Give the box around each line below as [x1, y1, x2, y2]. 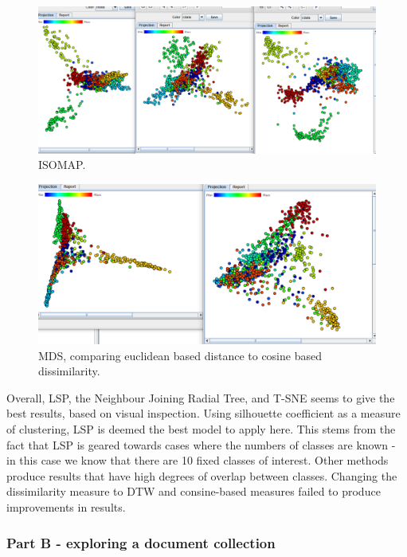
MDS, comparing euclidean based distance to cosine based [38, 347, 322, 363]
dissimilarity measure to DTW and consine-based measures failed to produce [6, 483, 381, 500]
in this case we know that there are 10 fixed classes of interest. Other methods [6, 452, 389, 469]
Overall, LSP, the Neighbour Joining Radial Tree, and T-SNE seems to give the [6, 389, 395, 406]
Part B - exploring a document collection [6, 532, 276, 552]
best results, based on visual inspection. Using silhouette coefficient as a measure [6, 405, 401, 422]
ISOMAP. [38, 156, 86, 173]
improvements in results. [6, 499, 126, 516]
